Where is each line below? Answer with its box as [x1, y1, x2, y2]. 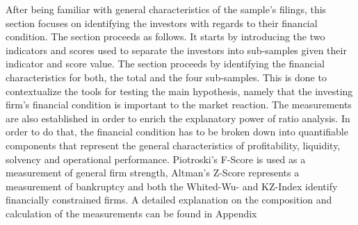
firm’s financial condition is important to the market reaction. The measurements [6, 97, 352, 112]
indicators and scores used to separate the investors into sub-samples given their [6, 42, 347, 57]
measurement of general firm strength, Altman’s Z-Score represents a [6, 165, 300, 180]
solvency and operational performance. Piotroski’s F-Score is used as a [6, 151, 306, 166]
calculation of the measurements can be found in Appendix [6, 206, 257, 220]
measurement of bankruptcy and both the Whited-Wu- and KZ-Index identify [6, 178, 338, 193]
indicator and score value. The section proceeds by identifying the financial [6, 56, 325, 71]
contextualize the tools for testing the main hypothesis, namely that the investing [6, 83, 353, 98]
